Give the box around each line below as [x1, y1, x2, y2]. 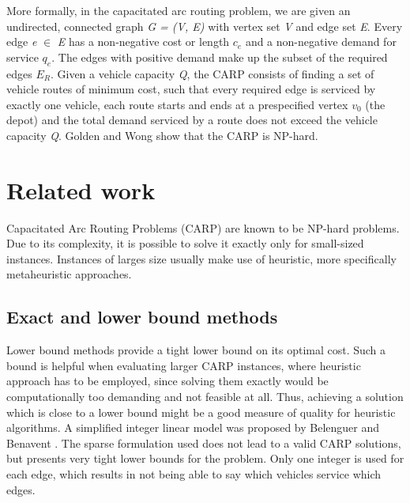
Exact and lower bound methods [6, 304, 278, 329]
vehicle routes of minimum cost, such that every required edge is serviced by [6, 81, 376, 97]
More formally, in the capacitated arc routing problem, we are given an [6, 2, 351, 18]
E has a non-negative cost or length [57, 33, 230, 50]
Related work [6, 173, 156, 206]
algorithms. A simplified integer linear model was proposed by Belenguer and [6, 419, 380, 436]
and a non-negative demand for [245, 33, 397, 50]
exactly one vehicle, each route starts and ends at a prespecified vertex [6, 96, 348, 112]
